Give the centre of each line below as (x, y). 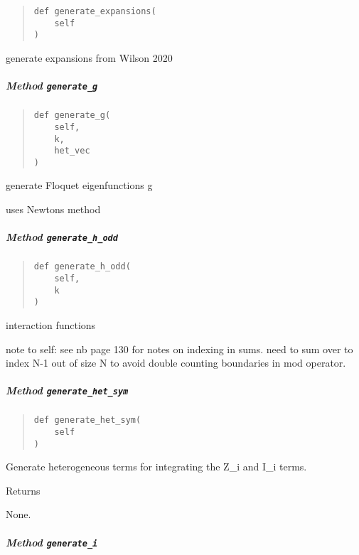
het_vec (72, 151)
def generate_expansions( (95, 11)
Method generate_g (52, 86)
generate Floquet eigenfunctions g (79, 185)
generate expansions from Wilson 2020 (89, 57)
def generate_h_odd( (82, 267)
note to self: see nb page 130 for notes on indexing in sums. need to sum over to (179, 349)
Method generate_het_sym (67, 390)
